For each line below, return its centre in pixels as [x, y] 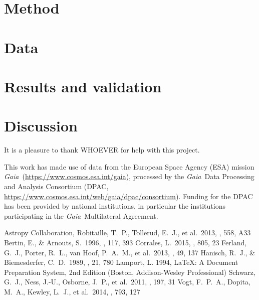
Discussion [41, 126]
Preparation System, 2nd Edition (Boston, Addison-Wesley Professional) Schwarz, [130, 272]
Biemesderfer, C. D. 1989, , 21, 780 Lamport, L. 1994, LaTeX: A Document [121, 262]
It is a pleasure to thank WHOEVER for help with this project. [102, 150]
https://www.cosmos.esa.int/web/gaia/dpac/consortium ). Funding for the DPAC [128, 196]
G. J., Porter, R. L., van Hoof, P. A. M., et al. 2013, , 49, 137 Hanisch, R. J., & [129, 252]
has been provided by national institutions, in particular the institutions [115, 206]
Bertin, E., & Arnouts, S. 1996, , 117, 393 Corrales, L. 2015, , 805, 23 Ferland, [125, 242]
